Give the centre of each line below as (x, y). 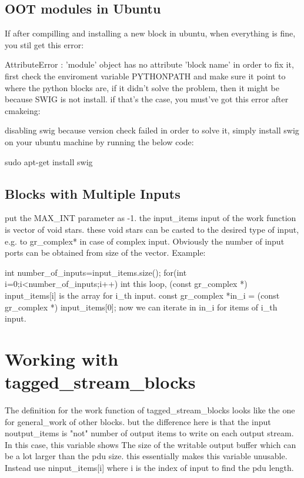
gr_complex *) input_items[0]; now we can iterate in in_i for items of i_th (141, 307)
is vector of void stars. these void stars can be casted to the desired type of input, (152, 229)
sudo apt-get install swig (49, 161)
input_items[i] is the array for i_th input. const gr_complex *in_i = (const (142, 295)
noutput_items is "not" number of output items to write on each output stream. (149, 433)
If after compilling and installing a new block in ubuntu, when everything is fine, (150, 33)
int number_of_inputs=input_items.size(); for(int (96, 272)
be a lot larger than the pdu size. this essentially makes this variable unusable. (146, 456)
